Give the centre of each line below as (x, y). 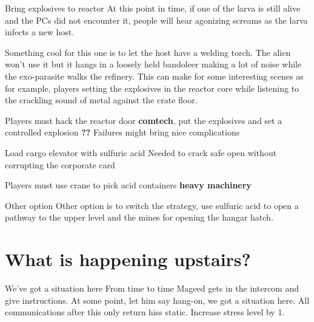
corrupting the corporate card (60, 164)
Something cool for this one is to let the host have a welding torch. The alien (148, 52)
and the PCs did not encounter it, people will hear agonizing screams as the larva (156, 20)
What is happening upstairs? (128, 259)
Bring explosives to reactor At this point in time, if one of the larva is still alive (153, 8)
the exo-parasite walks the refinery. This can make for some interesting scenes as (154, 76)
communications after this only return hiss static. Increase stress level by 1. (145, 312)
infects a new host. (40, 32)
